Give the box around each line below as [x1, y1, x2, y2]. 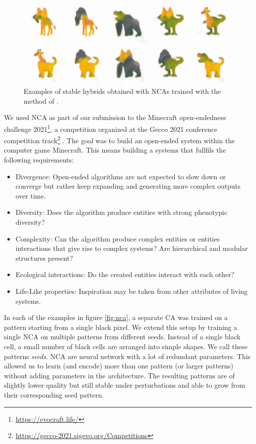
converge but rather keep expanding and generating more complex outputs [15, 181, 241, 191]
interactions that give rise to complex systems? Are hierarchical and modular [15, 243, 248, 253]
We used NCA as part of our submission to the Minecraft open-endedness [4, 112, 226, 122]
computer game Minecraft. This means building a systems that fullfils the [4, 145, 226, 155]
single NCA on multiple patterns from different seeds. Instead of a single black [4, 331, 241, 342]
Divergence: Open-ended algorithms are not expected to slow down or [15, 171, 226, 181]
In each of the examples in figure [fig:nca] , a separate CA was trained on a [4, 312, 228, 323]
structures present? [15, 252, 73, 263]
